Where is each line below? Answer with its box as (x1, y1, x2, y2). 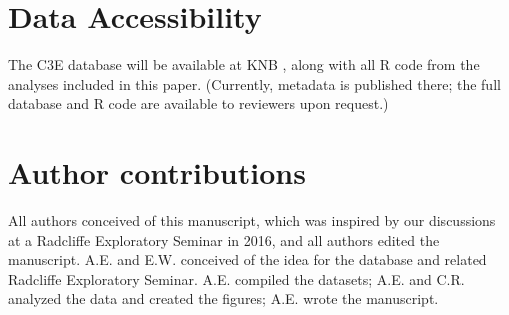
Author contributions (8, 152, 306, 193)
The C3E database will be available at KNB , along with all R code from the (8, 54, 480, 75)
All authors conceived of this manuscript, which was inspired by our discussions (8, 210, 496, 231)
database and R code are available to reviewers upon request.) (8, 93, 389, 114)
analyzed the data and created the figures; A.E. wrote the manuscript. (8, 288, 439, 309)
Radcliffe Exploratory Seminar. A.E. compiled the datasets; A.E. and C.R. (8, 268, 465, 289)
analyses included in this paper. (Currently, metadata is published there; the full (8, 73, 501, 94)
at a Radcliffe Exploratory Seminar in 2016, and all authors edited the (8, 229, 440, 250)
